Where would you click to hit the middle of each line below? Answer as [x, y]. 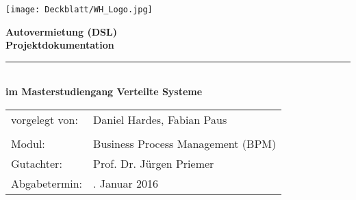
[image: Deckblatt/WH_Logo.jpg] [79, 10]
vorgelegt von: [44, 120]
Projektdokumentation [60, 45]
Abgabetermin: [47, 184]
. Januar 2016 [126, 184]
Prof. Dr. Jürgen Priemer [154, 164]
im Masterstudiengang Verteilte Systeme [104, 91]
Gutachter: [37, 164]
